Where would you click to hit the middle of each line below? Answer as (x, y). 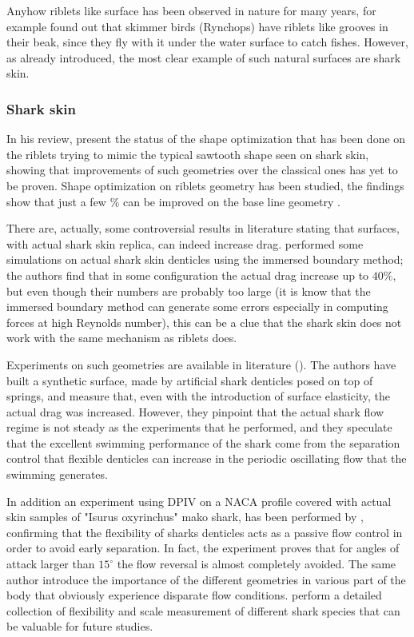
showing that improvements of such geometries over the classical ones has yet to (202, 170)
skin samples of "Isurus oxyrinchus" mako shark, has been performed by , (185, 517)
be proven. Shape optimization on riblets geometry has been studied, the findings (205, 185)
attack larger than (51, 564)
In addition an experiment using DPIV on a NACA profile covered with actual (199, 501)
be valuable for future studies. (80, 626)
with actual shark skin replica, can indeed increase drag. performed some (185, 243)
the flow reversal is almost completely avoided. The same (257, 564)
